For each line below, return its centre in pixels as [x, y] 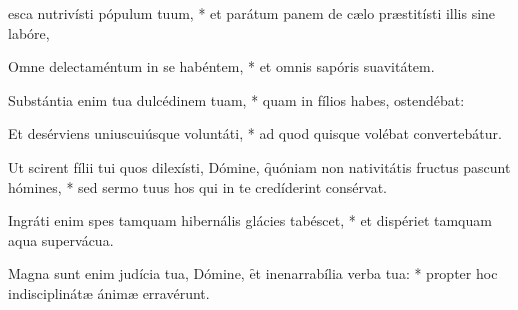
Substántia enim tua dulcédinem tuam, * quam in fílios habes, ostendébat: [236, 99]
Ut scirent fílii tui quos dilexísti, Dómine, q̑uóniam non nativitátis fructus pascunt [259, 166]
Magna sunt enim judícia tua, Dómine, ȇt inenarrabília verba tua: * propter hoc [253, 273]
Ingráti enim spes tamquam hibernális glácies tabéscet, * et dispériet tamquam [250, 220]
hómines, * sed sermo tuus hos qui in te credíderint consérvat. [197, 186]
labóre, [29, 32]
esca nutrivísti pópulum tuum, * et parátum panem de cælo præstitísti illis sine [252, 13]
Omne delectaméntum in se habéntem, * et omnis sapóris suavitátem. [221, 66]
